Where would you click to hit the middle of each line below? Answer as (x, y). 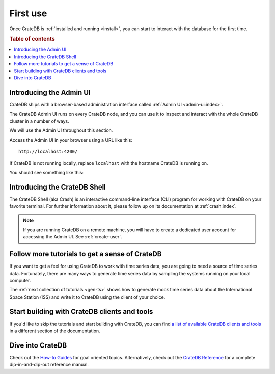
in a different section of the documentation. (55, 331)
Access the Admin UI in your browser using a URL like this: (71, 140)
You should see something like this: (47, 172)
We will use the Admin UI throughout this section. (61, 130)
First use (28, 13)
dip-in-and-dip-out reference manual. (49, 365)
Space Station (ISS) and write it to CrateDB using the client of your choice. (87, 297)
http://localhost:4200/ (48, 152)
